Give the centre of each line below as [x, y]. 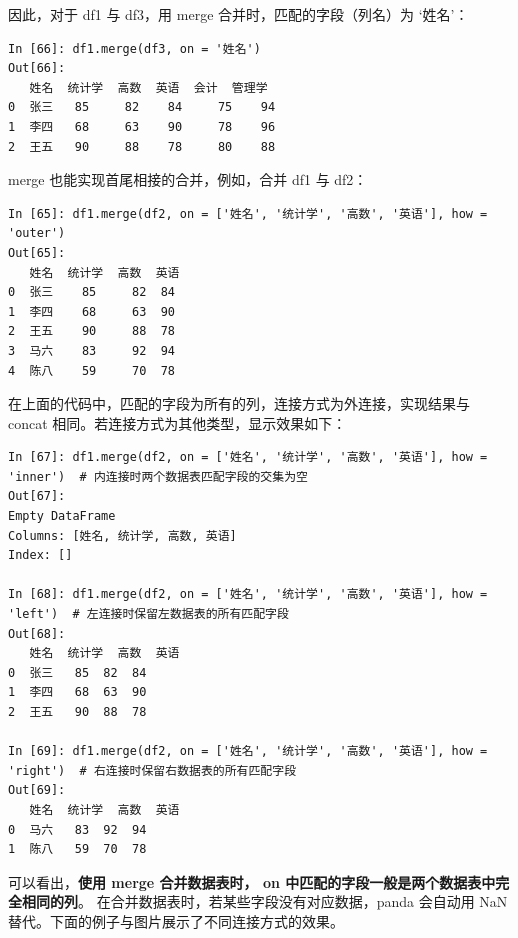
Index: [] [40, 555]
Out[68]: [37, 633]
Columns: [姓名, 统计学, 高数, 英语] [122, 535]
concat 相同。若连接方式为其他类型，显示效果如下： [177, 422]
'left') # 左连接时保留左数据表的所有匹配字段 [148, 614]
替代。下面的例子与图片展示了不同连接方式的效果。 [176, 920]
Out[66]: [37, 68]
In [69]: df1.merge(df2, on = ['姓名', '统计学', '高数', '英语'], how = [248, 751]
